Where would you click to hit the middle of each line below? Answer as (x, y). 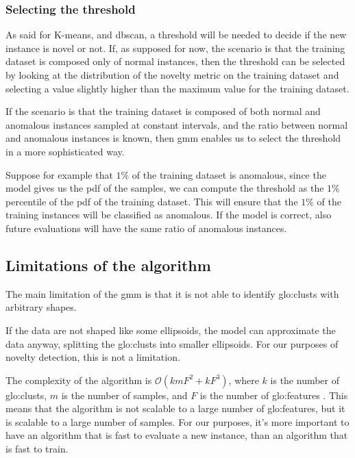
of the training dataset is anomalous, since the (229, 174)
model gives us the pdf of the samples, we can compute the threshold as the (165, 188)
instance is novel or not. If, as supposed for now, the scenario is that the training (175, 48)
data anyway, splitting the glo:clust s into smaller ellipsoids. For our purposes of (172, 343)
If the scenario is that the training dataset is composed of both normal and (163, 111)
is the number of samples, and (124, 395)
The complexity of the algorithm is (79, 380)
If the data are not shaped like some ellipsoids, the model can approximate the (171, 330)
